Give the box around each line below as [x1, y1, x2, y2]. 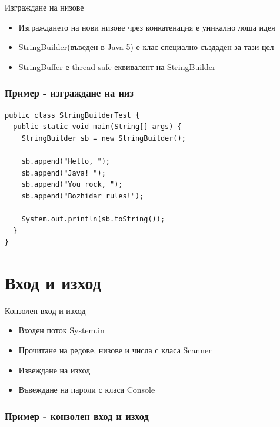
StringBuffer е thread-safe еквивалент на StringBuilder [18, 60, 216, 72]
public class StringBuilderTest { [5, 111, 140, 120]
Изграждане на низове [5, 1, 84, 13]
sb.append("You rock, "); [21, 180, 123, 189]
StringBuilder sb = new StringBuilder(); [21, 134, 186, 143]
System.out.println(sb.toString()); [21, 214, 165, 223]
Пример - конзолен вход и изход [5, 408, 149, 423]
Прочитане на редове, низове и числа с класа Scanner [18, 344, 212, 356]
